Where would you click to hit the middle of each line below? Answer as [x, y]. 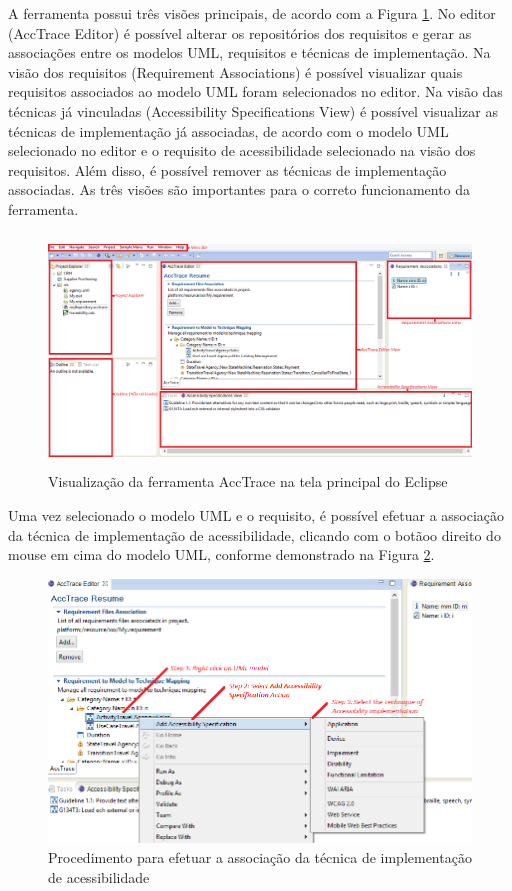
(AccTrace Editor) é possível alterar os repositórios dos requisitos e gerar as [240, 32]
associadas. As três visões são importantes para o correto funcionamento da [239, 189]
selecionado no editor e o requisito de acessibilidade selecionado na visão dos [242, 150]
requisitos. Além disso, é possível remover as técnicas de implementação [227, 169]
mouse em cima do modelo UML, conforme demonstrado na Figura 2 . [221, 554]
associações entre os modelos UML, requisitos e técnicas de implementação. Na [249, 52]
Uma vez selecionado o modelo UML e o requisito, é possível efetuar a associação [256, 515]
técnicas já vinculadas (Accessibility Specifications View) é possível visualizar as [253, 110]
